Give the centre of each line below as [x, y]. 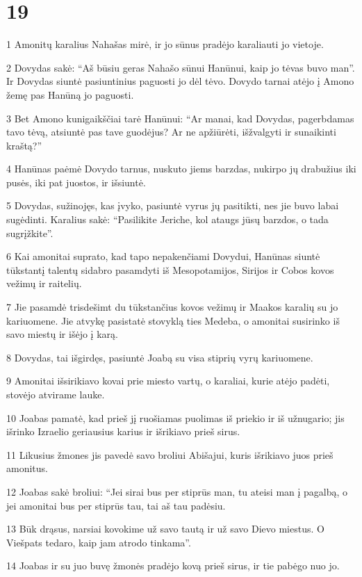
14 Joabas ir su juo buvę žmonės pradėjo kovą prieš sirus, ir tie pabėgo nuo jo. [173, 566]
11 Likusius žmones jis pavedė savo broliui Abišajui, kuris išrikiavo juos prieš [170, 454]
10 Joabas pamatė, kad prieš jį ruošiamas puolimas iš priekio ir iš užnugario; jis [175, 417]
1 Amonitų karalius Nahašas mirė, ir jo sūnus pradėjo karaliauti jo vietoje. [165, 44]
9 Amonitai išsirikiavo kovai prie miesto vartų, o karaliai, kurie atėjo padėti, [168, 381]
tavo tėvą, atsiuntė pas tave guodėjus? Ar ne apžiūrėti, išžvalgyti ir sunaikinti [171, 132]
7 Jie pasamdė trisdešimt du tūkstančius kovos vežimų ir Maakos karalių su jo [172, 307]
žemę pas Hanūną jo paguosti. [70, 94]
